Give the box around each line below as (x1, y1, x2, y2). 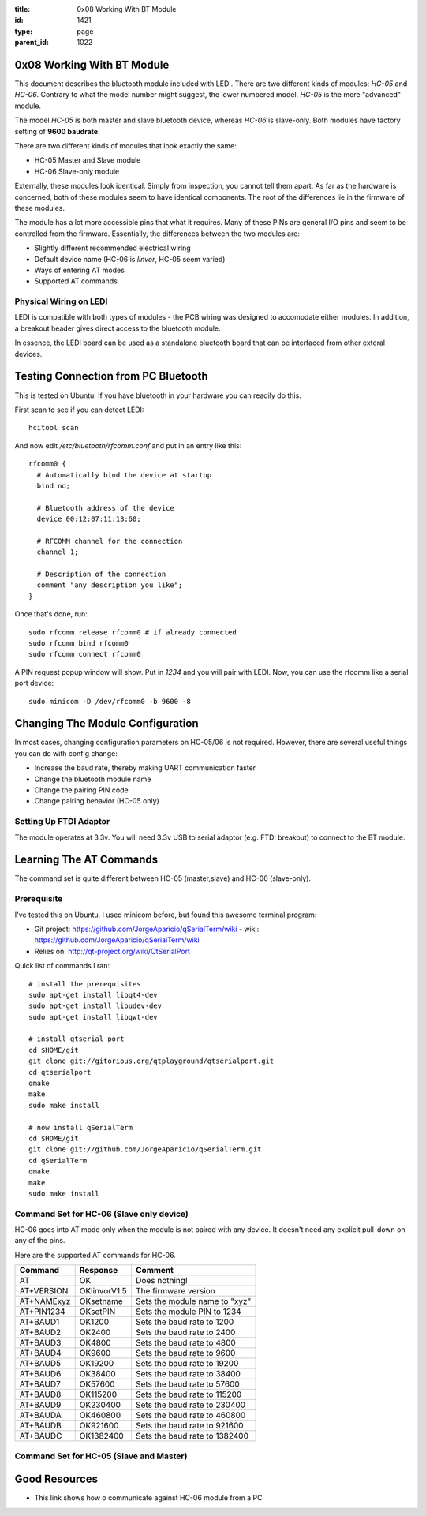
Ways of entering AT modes (34, 265, 125, 275)
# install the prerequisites (28, 979, 141, 988)
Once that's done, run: (14, 609, 88, 619)
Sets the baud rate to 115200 (135, 1389, 242, 1400)
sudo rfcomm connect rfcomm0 (28, 649, 141, 659)
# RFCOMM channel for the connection (36, 537, 183, 545)
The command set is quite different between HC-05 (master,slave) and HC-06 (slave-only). (14, 874, 312, 883)
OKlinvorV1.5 (79, 1286, 128, 1297)
